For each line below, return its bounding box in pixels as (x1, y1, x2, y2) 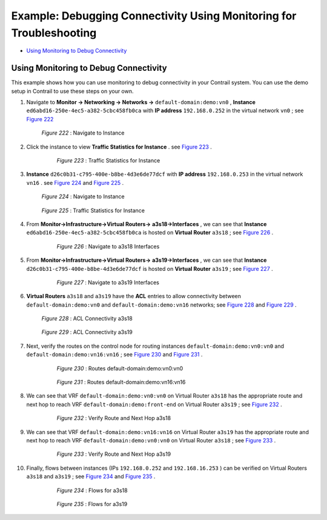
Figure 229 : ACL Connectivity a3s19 (41, 328, 133, 336)
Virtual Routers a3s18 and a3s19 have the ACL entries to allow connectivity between (26, 293, 242, 300)
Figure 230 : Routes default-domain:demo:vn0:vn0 (56, 364, 183, 372)
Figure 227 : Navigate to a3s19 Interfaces (56, 279, 160, 286)
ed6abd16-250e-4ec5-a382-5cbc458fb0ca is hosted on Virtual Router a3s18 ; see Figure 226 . (26, 229, 274, 236)
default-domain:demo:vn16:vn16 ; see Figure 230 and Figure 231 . (26, 351, 203, 358)
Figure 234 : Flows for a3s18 (56, 487, 128, 494)
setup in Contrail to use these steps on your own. (11, 87, 134, 95)
